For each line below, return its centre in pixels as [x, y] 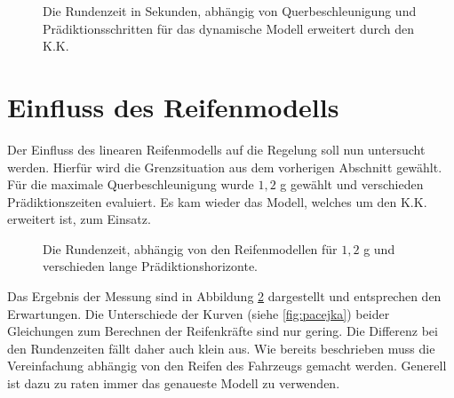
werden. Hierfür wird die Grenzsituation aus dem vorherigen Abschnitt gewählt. [225, 167]
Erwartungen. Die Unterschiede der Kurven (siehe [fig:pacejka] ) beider [199, 313]
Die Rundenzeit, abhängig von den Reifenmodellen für [190, 248]
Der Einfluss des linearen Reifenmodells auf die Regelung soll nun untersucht [216, 149]
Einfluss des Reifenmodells [173, 106]
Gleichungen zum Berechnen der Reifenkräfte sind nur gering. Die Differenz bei [223, 331]
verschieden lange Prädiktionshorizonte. [150, 266]
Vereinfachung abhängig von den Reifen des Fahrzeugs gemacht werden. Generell [227, 366]
